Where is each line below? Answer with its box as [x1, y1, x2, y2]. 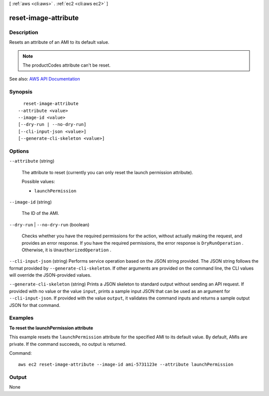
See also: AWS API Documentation [9, 76, 80, 82]
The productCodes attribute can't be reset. [22, 62, 111, 68]
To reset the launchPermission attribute [9, 325, 93, 331]
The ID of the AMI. [21, 210, 59, 216]
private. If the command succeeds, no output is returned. [9, 341, 127, 347]
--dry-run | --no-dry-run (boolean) [9, 221, 90, 227]
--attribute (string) [9, 158, 55, 164]
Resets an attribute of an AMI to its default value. [9, 39, 110, 45]
